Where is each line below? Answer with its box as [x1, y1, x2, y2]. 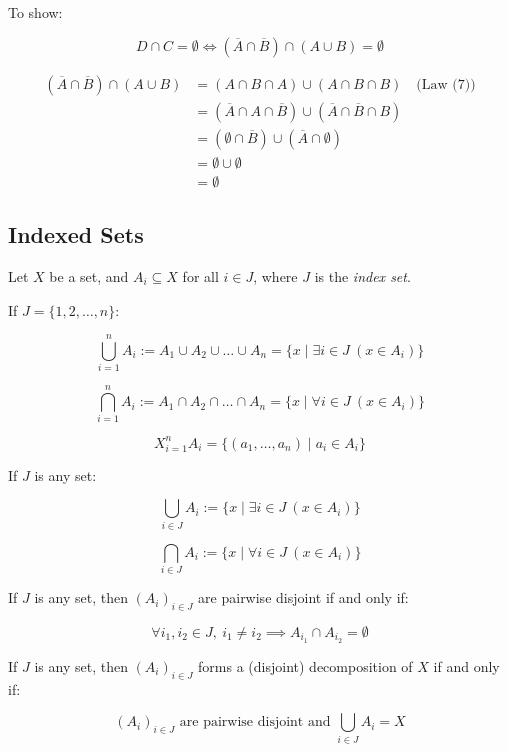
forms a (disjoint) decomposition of [198, 655, 413, 676]
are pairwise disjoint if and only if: [198, 587, 409, 608]
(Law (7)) [416, 77, 476, 92]
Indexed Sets [8, 219, 144, 250]
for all [182, 265, 219, 286]
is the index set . [314, 265, 411, 286]
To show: [8, 2, 63, 22]
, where [253, 265, 298, 286]
